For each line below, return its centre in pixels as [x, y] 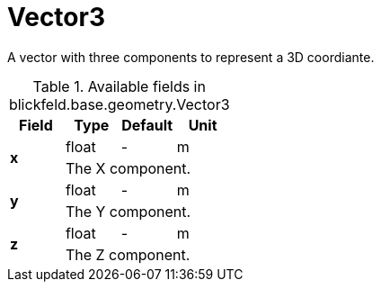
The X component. [128, 168]
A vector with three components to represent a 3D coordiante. [191, 57]
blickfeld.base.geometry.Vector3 [119, 104]
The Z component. [128, 254]
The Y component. [128, 211]
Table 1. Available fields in [119, 86]
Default [147, 125]
